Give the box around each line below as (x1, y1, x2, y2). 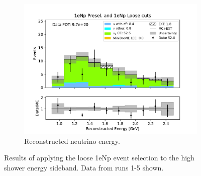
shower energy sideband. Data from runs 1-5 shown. (4, 162, 164, 172)
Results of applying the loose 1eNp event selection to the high (4, 152, 194, 163)
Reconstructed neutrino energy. (24, 135, 120, 146)
